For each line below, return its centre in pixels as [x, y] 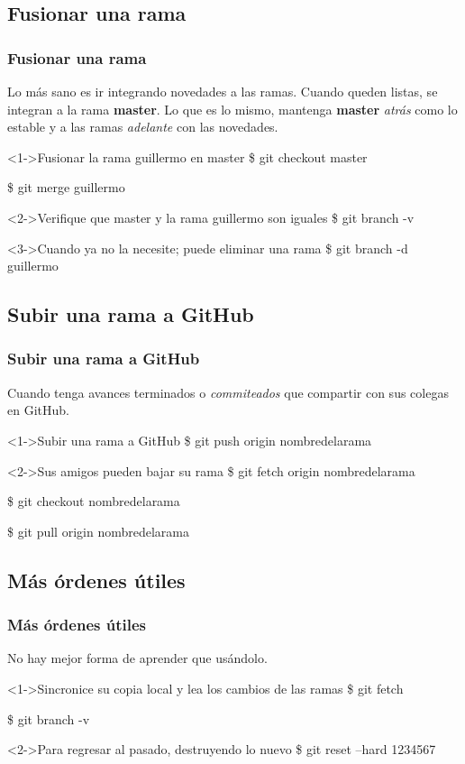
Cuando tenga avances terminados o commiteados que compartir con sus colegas [228, 392]
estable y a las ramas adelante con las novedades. [143, 127]
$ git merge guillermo [66, 187]
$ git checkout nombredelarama [94, 501]
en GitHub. [38, 410]
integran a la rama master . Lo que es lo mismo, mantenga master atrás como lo [232, 109]
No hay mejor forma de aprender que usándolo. [137, 658]
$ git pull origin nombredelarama [98, 531]
